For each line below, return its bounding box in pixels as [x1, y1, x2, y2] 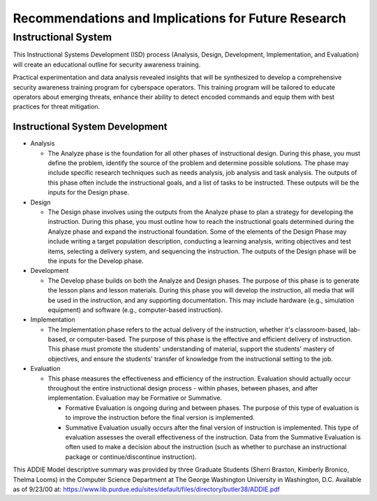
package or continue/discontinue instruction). [65, 452, 197, 461]
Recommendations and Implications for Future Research [13, 10, 346, 26]
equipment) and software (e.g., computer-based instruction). [47, 305, 223, 314]
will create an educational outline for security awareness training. [13, 60, 201, 69]
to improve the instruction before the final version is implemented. [65, 414, 255, 422]
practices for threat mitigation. [13, 102, 101, 111]
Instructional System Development [13, 121, 168, 133]
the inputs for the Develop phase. [47, 256, 144, 265]
